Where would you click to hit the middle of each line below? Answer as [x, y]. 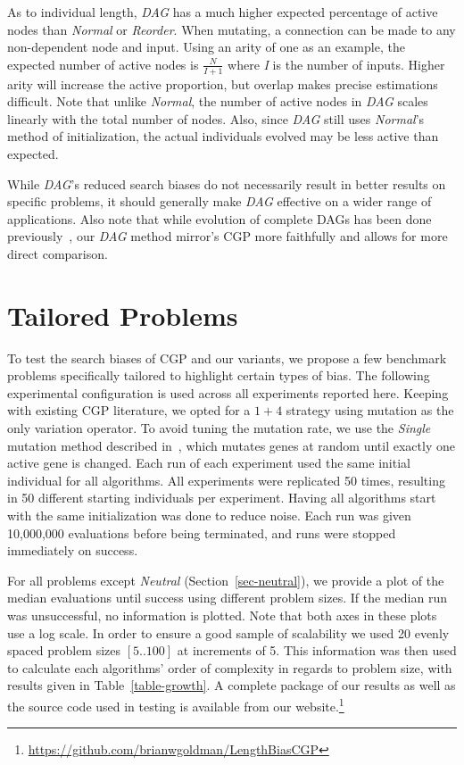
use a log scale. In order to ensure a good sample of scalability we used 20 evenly [228, 632]
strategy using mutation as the [370, 410]
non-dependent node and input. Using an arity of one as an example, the [206, 47]
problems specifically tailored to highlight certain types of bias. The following [219, 375]
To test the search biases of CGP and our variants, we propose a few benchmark [227, 358]
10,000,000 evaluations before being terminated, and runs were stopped [202, 532]
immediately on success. [73, 550]
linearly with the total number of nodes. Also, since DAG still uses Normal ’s [216, 118]
